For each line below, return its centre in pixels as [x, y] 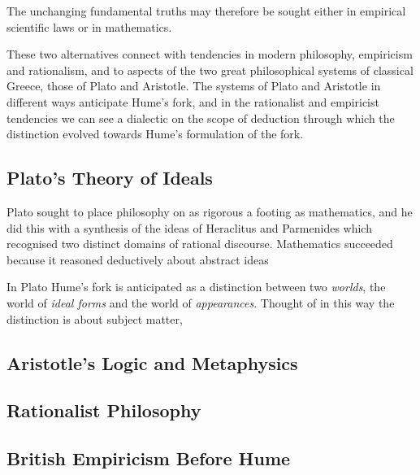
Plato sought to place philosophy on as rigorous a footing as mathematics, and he [210, 211]
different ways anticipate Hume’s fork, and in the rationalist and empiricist [193, 101]
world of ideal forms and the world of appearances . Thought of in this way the [201, 302]
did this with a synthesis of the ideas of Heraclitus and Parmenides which [189, 227]
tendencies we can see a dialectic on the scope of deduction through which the [201, 118]
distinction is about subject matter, [95, 318]
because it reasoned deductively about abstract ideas [138, 259]
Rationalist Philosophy [104, 410]
